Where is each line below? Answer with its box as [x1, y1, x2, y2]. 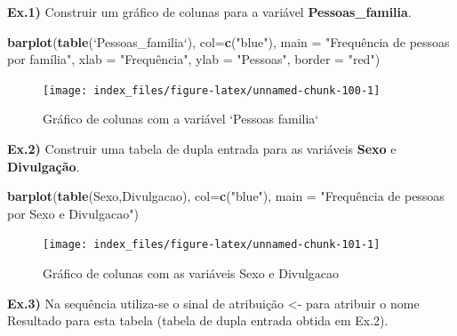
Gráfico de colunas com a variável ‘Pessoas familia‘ [43, 109, 319, 128]
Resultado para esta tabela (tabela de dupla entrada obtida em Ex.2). [7, 311, 389, 330]
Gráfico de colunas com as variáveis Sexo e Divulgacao [43, 264, 340, 283]
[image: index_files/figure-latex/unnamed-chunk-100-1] [43, 84, 381, 97]
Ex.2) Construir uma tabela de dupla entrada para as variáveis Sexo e [7, 140, 397, 158]
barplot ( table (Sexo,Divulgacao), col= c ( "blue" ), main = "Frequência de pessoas [7, 187, 445, 205]
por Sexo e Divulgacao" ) [7, 204, 139, 222]
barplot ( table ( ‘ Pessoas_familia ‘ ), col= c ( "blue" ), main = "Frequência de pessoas [7, 32, 450, 51]
